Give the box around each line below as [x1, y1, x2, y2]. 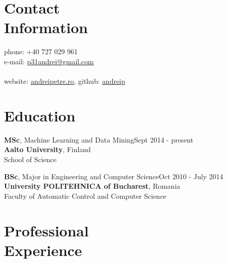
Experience [4, 239, 82, 260]
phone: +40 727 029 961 [4, 46, 78, 57]
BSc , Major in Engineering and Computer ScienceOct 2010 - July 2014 [4, 171, 223, 181]
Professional [4, 220, 89, 240]
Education [4, 105, 76, 125]
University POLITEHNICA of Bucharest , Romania [4, 181, 180, 191]
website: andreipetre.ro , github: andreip [4, 76, 125, 86]
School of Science [4, 154, 57, 164]
